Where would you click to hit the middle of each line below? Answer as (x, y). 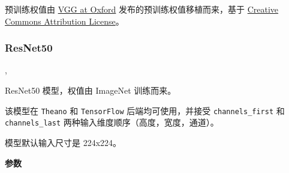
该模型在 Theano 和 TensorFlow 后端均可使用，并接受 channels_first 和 (145, 110)
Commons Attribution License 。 (64, 21)
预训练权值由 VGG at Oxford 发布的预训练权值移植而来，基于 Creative (142, 9)
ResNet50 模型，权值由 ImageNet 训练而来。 (91, 90)
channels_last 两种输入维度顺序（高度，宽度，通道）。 (112, 122)
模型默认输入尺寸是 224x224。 (63, 142)
